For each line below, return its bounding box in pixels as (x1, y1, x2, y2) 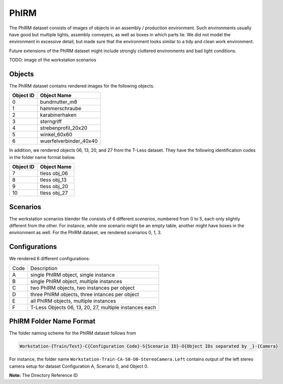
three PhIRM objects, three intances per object (30, 291, 139, 298)
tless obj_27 (40, 189, 68, 196)
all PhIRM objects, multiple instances (30, 297, 116, 304)
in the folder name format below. (9, 154, 76, 160)
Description (30, 265, 58, 272)
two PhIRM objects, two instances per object (30, 284, 135, 291)
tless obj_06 (40, 170, 68, 177)
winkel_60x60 (40, 131, 72, 138)
